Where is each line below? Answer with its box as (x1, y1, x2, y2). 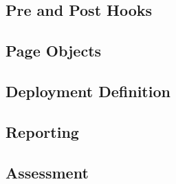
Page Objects (5, 40, 102, 61)
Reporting (5, 121, 79, 142)
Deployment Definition (5, 80, 170, 101)
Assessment (5, 161, 89, 183)
